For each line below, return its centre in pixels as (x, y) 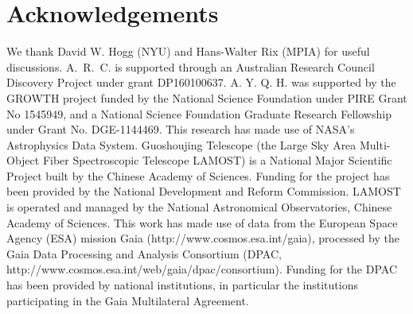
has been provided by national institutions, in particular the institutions (182, 285)
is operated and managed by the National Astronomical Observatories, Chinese (199, 207)
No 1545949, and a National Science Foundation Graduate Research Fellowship (199, 113)
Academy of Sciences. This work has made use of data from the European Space (202, 222)
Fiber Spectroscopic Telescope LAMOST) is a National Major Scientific (217, 160)
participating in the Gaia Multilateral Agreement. (128, 300)
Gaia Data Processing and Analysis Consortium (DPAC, (144, 253)
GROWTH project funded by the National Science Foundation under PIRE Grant (207, 97)
